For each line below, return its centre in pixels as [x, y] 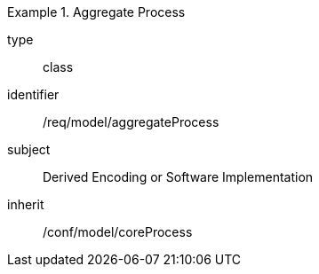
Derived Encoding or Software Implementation [178, 177]
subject [29, 149]
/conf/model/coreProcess [118, 232]
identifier [33, 94]
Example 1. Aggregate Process [96, 12]
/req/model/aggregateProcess [131, 122]
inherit [26, 204]
